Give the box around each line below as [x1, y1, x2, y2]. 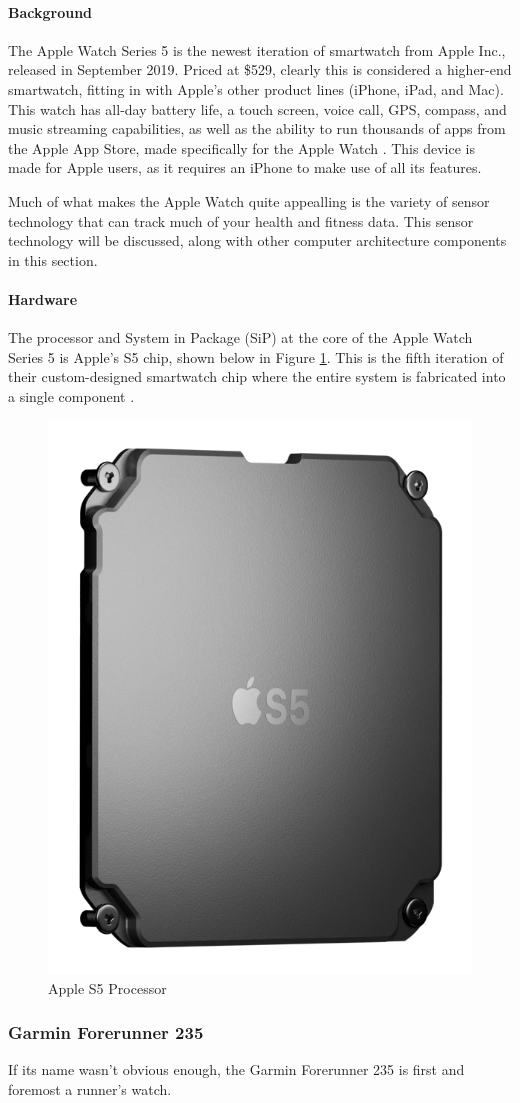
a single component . [8, 385, 135, 406]
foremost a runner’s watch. [8, 1078, 172, 1099]
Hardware [8, 288, 78, 309]
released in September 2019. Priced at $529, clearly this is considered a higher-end [8, 59, 512, 80]
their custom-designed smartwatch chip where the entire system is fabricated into [8, 366, 506, 387]
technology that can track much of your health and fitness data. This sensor [8, 210, 474, 231]
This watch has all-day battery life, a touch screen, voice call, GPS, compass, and [8, 98, 507, 119]
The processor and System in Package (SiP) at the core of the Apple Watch [8, 327, 473, 348]
